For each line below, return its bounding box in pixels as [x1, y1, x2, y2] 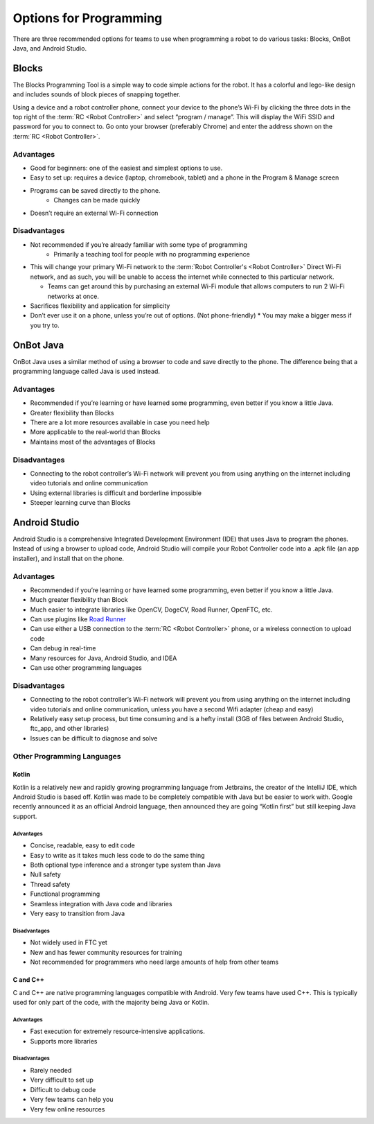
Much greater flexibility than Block [30, 596, 128, 604]
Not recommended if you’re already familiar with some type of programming [30, 240, 248, 249]
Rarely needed [30, 1066, 72, 1075]
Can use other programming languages [30, 664, 142, 672]
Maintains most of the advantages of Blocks [30, 438, 156, 446]
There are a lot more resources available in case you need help [30, 418, 211, 426]
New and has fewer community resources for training [30, 948, 183, 956]
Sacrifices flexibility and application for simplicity [30, 302, 170, 310]
